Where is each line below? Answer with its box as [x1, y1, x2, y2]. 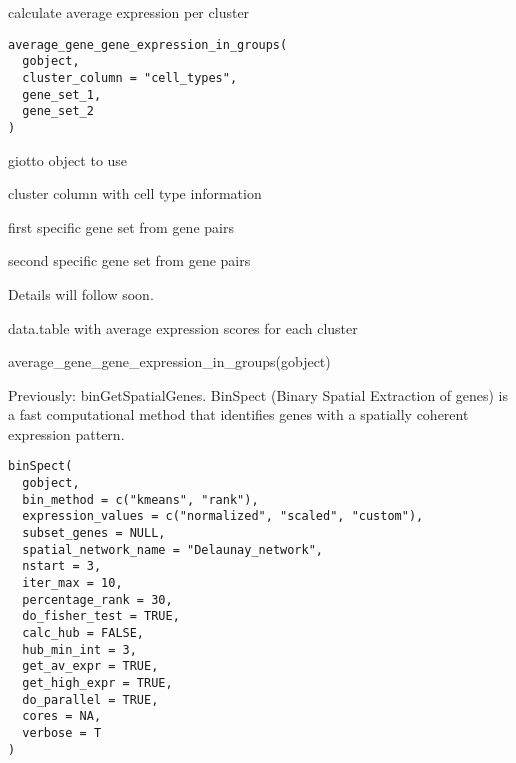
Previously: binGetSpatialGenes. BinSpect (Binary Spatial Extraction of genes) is [8, 384, 509, 405]
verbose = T [22, 725, 102, 740]
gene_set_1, [22, 87, 102, 102]
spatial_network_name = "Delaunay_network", [22, 542, 323, 557]
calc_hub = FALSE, [22, 626, 145, 641]
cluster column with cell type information [8, 183, 262, 204]
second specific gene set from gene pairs [8, 250, 251, 271]
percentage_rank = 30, [22, 592, 173, 607]
